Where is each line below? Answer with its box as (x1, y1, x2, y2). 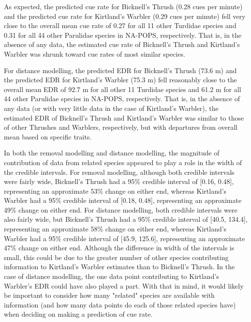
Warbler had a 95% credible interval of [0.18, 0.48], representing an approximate (4, 195, 242, 205)
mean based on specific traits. (4, 131, 92, 141)
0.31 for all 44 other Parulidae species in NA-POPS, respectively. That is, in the (4, 30, 242, 40)
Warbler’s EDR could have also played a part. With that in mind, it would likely (4, 280, 244, 291)
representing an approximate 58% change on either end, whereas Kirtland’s (4, 224, 227, 234)
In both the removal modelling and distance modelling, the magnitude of (4, 148, 220, 158)
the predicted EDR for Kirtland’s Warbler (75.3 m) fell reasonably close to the (4, 75, 237, 85)
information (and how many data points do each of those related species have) (4, 299, 236, 309)
